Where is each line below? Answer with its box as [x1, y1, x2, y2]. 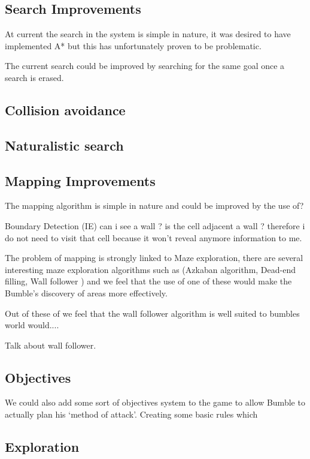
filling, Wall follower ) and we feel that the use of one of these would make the [5, 275, 292, 287]
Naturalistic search [5, 136, 124, 154]
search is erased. [5, 71, 64, 83]
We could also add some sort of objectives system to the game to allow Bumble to [5, 396, 305, 409]
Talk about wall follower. [5, 338, 96, 351]
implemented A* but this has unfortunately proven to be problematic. [5, 39, 262, 52]
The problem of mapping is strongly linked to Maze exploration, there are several [5, 251, 303, 264]
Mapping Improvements [5, 171, 156, 190]
